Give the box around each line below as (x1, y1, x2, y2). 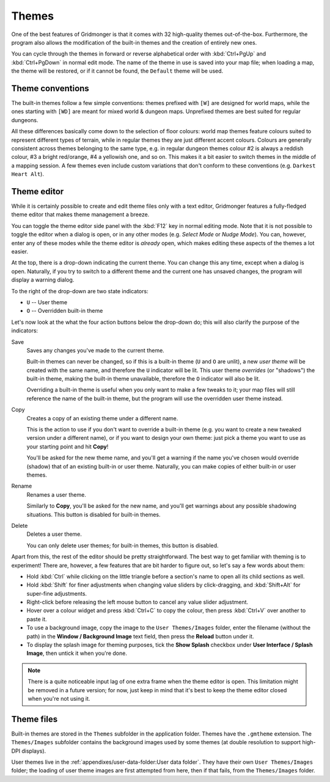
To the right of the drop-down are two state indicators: (11, 287, 149, 294)
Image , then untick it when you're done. (26, 649, 128, 657)
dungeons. (11, 116, 38, 123)
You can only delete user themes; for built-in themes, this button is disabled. (26, 541, 219, 549)
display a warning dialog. (11, 276, 75, 283)
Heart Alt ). (11, 170, 44, 178)
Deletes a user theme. (26, 530, 82, 538)
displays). (21, 747, 46, 755)
